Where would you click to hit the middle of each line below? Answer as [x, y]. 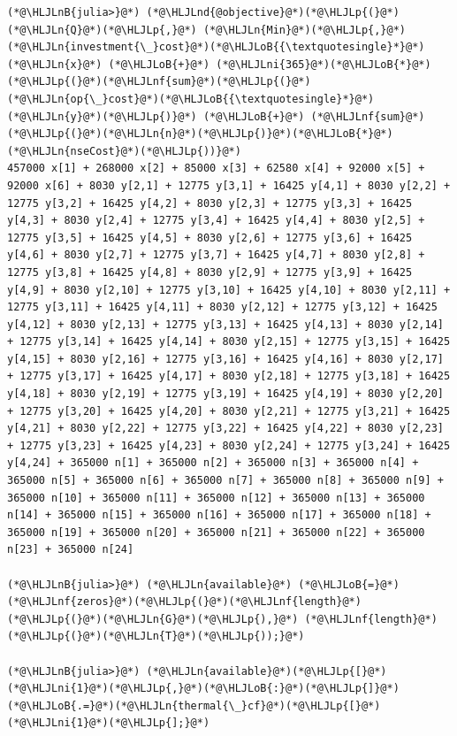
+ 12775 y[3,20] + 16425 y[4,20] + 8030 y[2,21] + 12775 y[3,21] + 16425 [229, 411]
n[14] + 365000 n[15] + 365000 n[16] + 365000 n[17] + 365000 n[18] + [219, 515]
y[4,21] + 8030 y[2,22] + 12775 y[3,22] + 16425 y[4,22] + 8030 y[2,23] [225, 429]
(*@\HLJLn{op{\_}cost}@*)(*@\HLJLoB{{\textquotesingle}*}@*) [191, 99]
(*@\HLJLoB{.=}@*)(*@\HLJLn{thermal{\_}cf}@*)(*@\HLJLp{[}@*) [194, 705]
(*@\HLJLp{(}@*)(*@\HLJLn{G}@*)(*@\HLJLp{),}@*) [153, 619]
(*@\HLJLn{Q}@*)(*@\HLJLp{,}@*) [102, 30]
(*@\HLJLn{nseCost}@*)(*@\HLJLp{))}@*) [124, 151]
